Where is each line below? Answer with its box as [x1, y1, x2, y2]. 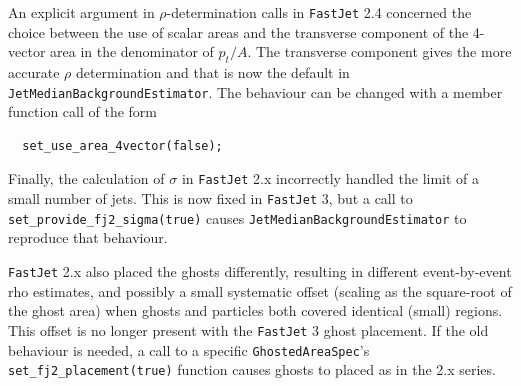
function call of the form [8, 101, 158, 122]
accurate [8, 62, 60, 83]
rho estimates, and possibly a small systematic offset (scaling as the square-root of [8, 280, 512, 301]
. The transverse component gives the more [247, 41, 512, 62]
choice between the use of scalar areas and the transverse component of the [8, 21, 469, 42]
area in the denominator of [50, 41, 214, 62]
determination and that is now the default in [75, 62, 350, 83]
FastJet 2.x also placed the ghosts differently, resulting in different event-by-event [8, 261, 512, 282]
